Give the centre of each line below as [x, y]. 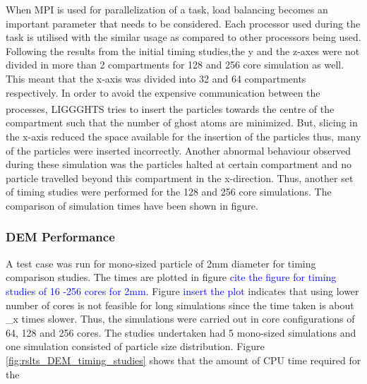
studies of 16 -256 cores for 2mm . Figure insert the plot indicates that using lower [182, 290]
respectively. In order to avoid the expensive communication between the [163, 92]
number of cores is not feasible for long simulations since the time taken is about [180, 305]
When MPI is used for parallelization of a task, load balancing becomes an [167, 9]
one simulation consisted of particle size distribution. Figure [135, 346]
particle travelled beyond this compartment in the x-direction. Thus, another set [180, 178]
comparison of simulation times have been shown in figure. [132, 205]
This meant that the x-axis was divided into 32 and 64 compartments [156, 78]
